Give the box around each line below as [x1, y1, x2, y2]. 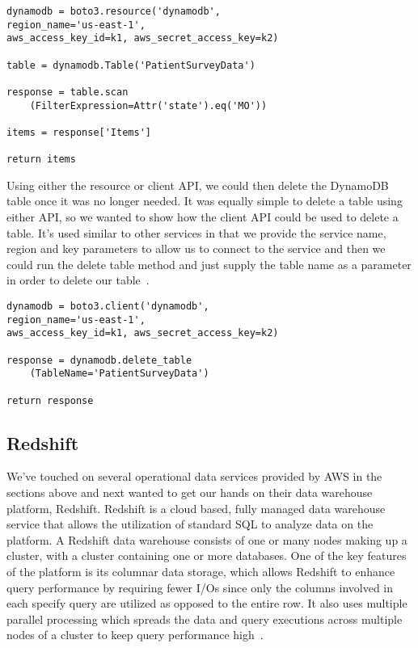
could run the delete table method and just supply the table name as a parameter [6, 255, 412, 272]
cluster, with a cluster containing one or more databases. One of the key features [6, 547, 407, 564]
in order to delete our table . [6, 271, 150, 288]
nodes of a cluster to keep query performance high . [6, 626, 264, 643]
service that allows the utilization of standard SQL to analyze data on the [6, 515, 374, 532]
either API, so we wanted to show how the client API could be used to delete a [6, 208, 399, 225]
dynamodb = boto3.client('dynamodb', [6, 301, 209, 313]
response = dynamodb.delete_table [6, 354, 192, 366]
